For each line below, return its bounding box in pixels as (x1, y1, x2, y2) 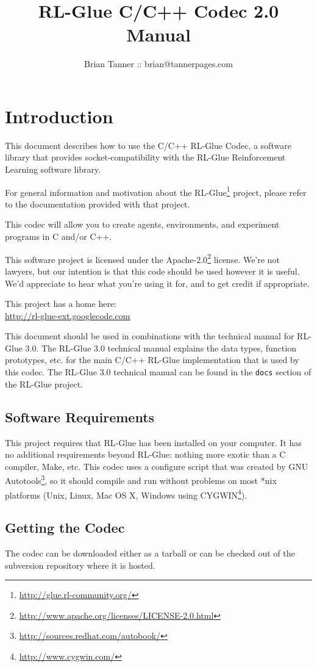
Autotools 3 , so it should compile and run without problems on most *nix (5, 472, 277, 486)
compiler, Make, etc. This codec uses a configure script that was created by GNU (5, 460, 308, 472)
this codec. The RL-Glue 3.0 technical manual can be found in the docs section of (5, 366, 312, 378)
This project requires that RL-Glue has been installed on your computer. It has (5, 436, 302, 449)
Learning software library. (5, 163, 101, 176)
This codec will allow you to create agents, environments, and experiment (5, 218, 280, 231)
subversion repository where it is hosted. (5, 558, 155, 571)
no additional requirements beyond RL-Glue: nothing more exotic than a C (5, 448, 286, 461)
